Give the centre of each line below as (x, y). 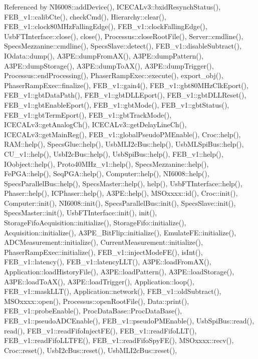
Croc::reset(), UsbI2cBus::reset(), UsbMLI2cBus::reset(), (91, 350)
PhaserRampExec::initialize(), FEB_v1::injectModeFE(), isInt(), (103, 252)
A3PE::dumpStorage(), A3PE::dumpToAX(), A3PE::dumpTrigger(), (109, 65)
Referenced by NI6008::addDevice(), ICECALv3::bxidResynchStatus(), (112, 7)
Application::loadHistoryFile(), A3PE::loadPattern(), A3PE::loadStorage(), (119, 272)
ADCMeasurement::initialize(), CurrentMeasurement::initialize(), (103, 242)
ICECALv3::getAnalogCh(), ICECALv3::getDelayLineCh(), (95, 124)
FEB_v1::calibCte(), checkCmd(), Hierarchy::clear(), (85, 16)
